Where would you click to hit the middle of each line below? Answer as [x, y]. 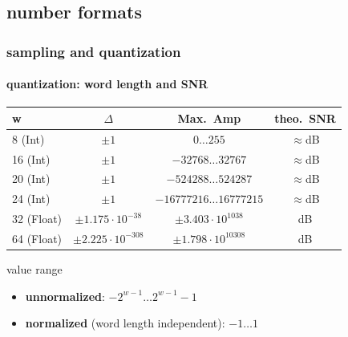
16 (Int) [31, 158]
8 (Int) [28, 138]
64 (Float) [37, 238]
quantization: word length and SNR [107, 84]
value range [34, 269]
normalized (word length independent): [125, 323]
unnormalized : [65, 296]
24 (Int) [31, 199]
